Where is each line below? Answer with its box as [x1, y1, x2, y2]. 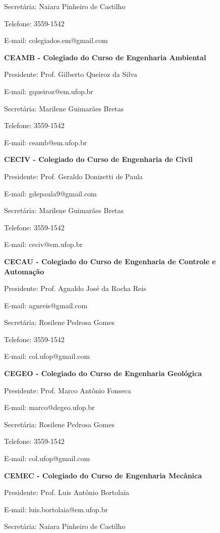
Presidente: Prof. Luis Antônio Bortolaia [4, 487, 130, 498]
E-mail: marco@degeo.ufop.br [4, 402, 95, 413]
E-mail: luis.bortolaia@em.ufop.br [4, 504, 108, 514]
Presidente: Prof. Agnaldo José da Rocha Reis [4, 283, 146, 294]
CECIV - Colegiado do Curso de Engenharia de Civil [4, 154, 193, 165]
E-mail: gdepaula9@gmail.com [4, 188, 97, 198]
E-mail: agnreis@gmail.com [4, 300, 88, 310]
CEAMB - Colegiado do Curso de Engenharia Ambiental [4, 52, 206, 62]
